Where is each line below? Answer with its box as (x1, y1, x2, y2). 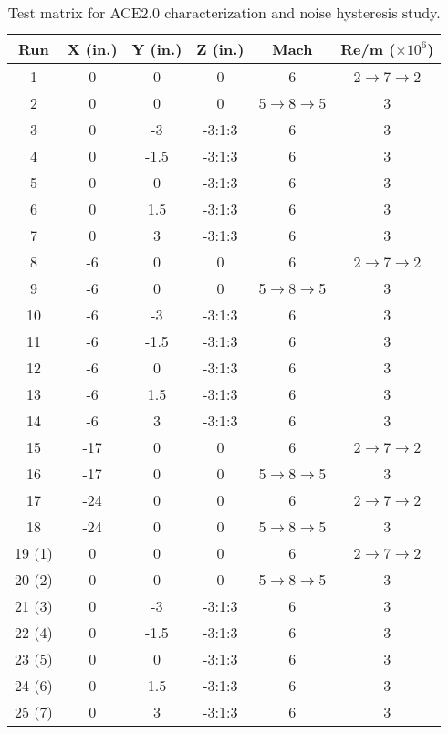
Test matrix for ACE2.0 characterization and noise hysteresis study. (7, 2, 441, 23)
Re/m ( (340, 38, 396, 59)
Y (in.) (131, 38, 182, 59)
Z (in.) (196, 38, 245, 59)
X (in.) (67, 38, 118, 59)
